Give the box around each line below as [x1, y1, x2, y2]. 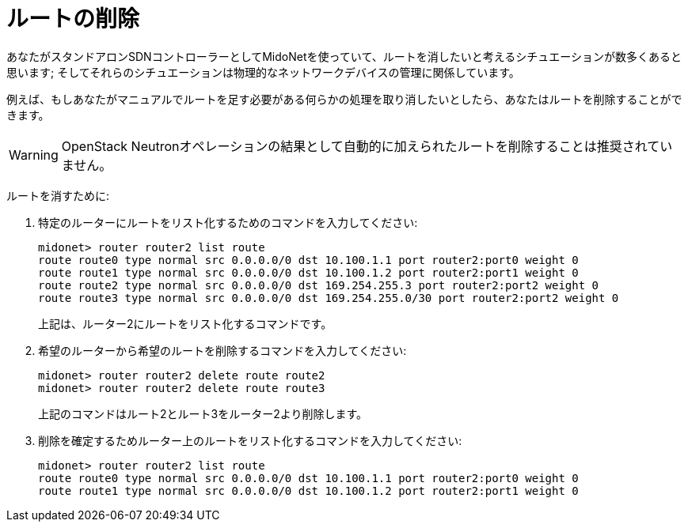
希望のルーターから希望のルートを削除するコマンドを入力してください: [38, 343, 407, 357]
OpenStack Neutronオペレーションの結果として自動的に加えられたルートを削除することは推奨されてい [61, 138, 673, 154]
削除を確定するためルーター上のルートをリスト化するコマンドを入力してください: [38, 433, 462, 447]
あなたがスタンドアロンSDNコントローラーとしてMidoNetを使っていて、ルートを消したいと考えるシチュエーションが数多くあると [6, 49, 682, 63]
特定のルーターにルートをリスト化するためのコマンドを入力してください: [38, 215, 418, 229]
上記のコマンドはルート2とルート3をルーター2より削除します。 [38, 406, 368, 421]
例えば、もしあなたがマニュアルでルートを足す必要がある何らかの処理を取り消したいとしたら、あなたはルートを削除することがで [6, 92, 682, 106]
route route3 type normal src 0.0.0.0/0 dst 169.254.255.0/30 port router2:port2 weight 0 [38, 291, 619, 304]
